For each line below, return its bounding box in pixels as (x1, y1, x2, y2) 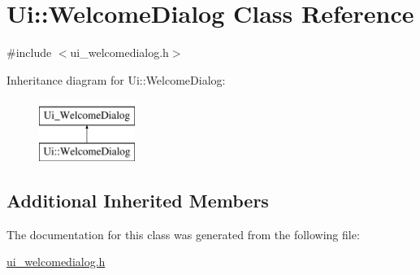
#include (6, 44, 52, 61)
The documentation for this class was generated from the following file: (6, 225, 360, 242)
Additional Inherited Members (6, 187, 269, 212)
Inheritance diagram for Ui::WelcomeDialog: (6, 71, 226, 88)
